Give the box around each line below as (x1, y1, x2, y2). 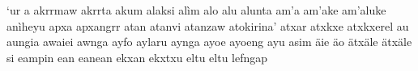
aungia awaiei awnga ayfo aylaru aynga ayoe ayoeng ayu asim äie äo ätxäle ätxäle (6, 33, 412, 50)
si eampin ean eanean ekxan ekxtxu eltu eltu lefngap (6, 48, 268, 65)
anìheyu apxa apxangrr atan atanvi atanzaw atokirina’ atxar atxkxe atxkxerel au (6, 17, 409, 34)
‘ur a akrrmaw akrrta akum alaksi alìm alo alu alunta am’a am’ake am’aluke (6, 2, 386, 18)
